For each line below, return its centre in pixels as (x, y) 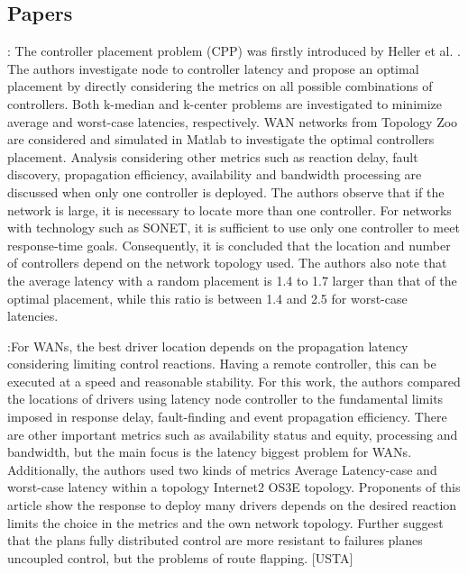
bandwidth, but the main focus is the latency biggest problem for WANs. (210, 452)
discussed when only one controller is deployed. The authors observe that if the (226, 191)
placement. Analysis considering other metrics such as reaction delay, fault (213, 156)
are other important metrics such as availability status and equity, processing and (233, 434)
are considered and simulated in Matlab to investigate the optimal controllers (221, 139)
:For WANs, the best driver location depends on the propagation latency (208, 346)
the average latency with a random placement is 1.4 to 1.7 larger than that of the (232, 280)
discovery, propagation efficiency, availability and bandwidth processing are (215, 174)
